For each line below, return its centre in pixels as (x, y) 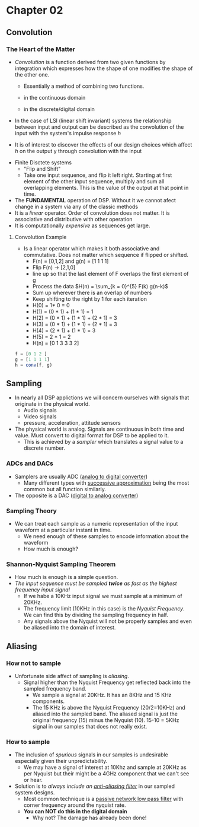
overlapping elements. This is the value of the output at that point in (106, 187)
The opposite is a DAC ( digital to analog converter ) (76, 495)
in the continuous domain (54, 97)
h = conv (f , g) (33, 365)
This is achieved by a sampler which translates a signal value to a (103, 442)
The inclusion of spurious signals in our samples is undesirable (92, 755)
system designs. (35, 793)
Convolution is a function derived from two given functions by (90, 62)
